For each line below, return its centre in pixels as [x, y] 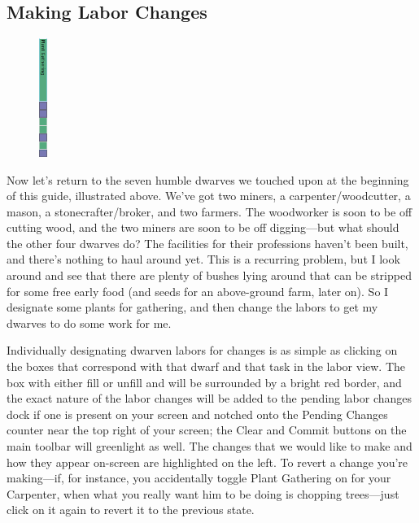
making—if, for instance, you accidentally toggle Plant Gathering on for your [199, 478]
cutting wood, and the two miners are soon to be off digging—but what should [203, 227]
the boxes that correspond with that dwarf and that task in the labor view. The [206, 366]
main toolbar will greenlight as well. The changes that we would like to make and [209, 446]
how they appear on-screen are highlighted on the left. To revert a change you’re [207, 462]
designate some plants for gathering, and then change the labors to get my [192, 307]
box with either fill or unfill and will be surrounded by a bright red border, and [204, 382]
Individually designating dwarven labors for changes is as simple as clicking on [202, 350]
